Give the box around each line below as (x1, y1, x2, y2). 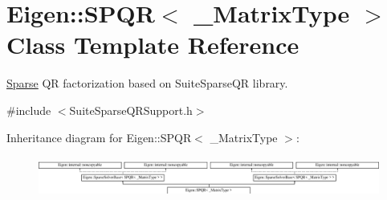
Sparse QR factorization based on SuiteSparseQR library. (6, 75, 288, 92)
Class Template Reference (6, 28, 299, 61)
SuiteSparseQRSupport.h (69, 101, 193, 118)
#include (6, 101, 51, 118)
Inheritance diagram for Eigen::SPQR (6, 129, 192, 145)
